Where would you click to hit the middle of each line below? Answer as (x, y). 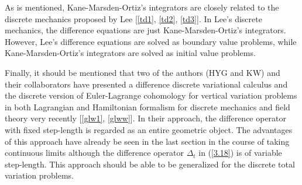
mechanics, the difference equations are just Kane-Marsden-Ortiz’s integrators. (145, 30)
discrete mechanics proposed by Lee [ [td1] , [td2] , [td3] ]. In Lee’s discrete (133, 18)
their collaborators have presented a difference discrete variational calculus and (146, 84)
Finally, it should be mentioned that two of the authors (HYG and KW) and (143, 72)
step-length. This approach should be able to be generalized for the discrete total (150, 164)
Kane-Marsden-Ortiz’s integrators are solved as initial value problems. (130, 53)
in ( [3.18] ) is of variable (240, 153)
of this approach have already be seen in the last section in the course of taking (147, 141)
